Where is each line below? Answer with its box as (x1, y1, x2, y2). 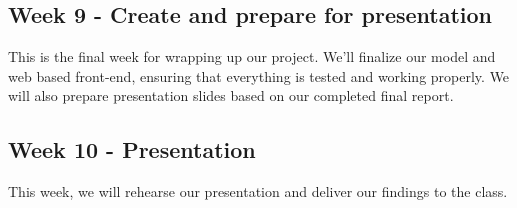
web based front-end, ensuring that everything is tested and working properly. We (8, 65, 510, 86)
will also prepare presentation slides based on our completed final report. (8, 85, 454, 106)
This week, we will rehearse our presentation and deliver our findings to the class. (8, 181, 508, 202)
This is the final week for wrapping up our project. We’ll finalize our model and (8, 46, 496, 67)
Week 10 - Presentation (8, 134, 256, 165)
